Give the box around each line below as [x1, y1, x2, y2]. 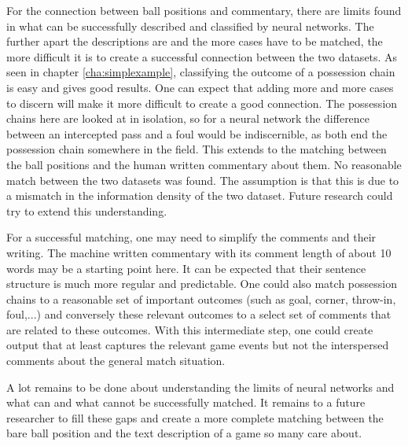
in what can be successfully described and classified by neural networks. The [6, 17, 374, 34]
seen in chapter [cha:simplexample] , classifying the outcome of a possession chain [6, 64, 395, 80]
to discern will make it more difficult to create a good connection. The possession [6, 94, 398, 111]
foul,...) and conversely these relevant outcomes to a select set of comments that [6, 306, 391, 323]
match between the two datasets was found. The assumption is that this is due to [6, 171, 399, 188]
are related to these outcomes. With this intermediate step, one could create [6, 321, 373, 337]
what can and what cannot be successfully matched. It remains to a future [6, 394, 366, 411]
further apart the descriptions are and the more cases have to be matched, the [6, 33, 383, 50]
